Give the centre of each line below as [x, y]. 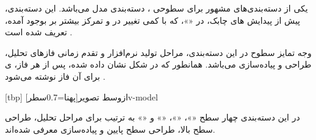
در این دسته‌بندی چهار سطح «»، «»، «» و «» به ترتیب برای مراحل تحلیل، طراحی [153, 117]
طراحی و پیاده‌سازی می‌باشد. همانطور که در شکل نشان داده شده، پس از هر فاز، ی [158, 64]
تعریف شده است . [39, 32]
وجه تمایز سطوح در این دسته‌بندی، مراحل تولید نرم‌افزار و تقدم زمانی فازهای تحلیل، [158, 52]
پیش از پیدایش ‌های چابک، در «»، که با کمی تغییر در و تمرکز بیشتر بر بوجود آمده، [153, 20]
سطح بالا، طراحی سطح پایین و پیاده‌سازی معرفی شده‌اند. [110, 129]
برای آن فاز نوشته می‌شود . [55, 76]
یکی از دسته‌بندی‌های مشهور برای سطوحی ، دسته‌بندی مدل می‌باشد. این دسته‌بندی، [156, 8]
